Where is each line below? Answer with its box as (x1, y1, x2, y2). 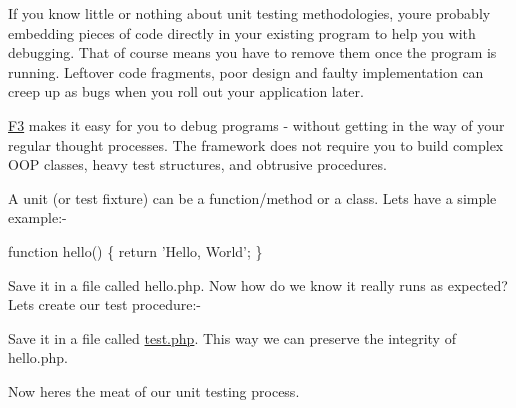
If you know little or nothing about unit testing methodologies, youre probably (8, 3, 491, 23)
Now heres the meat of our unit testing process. (8, 380, 300, 401)
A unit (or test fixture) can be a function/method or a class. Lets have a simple (8, 187, 497, 208)
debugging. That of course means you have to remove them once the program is (8, 42, 497, 63)
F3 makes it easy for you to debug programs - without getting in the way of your (8, 114, 505, 135)
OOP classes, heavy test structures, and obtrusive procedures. (8, 154, 387, 175)
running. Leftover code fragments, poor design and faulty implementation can (8, 61, 484, 82)
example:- (8, 207, 67, 228)
